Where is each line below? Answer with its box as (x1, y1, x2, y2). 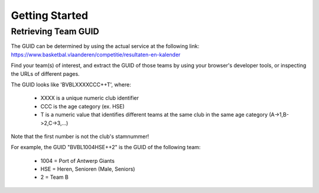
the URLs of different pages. (11, 70, 80, 77)
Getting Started (11, 9, 89, 22)
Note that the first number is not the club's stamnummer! (11, 133, 149, 140)
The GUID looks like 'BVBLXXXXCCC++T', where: (11, 81, 131, 88)
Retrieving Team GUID (11, 26, 100, 37)
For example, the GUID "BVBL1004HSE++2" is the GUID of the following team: (11, 144, 201, 151)
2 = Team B (40, 173, 69, 181)
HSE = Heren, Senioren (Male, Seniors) (40, 166, 135, 173)
